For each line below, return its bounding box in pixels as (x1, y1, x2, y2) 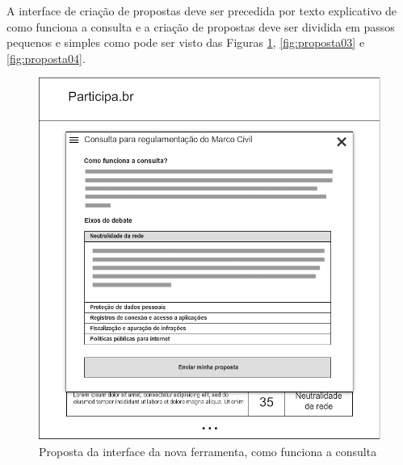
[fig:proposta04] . (6, 49, 86, 66)
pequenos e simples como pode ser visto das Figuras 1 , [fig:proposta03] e (6, 34, 365, 51)
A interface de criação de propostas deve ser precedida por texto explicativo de (6, 2, 397, 19)
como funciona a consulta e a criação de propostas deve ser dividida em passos (6, 18, 395, 35)
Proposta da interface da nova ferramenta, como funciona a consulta (39, 443, 377, 459)
